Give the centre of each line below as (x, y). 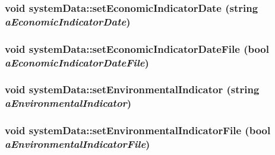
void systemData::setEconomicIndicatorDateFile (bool (137, 48)
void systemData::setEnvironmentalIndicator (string (132, 89)
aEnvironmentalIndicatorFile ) (78, 144)
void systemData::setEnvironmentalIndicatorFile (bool (138, 130)
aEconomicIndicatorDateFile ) (77, 62)
